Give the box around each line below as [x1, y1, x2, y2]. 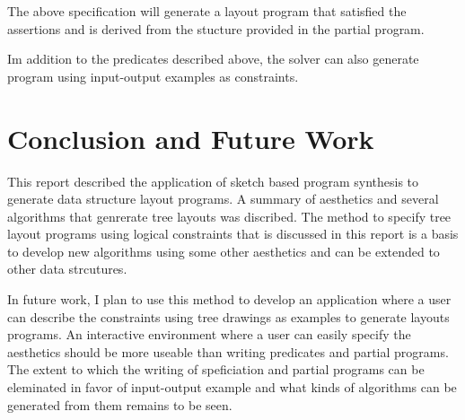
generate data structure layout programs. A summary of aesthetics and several [7, 189, 439, 208]
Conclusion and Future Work [7, 119, 374, 156]
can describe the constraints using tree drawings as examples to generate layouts [7, 307, 450, 326]
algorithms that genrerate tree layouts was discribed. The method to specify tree [7, 206, 452, 225]
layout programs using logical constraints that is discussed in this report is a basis [7, 224, 459, 243]
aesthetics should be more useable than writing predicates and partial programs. [7, 342, 449, 361]
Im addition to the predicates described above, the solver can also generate [7, 49, 419, 68]
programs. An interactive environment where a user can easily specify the [7, 325, 411, 344]
